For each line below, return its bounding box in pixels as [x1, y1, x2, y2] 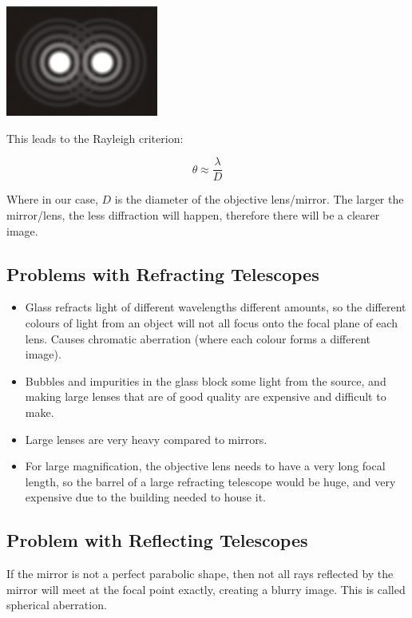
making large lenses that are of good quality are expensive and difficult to [25, 388, 386, 405]
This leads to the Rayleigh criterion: [6, 129, 184, 146]
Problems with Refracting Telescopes [6, 261, 319, 286]
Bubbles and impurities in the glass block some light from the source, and [25, 372, 386, 389]
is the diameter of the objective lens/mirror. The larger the [114, 191, 404, 208]
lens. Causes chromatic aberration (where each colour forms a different [25, 330, 371, 347]
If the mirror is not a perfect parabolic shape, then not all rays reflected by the [6, 565, 394, 582]
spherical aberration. [6, 596, 107, 613]
